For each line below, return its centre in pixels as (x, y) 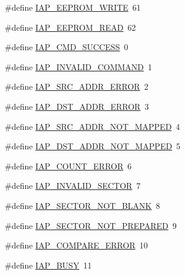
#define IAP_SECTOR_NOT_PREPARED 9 (91, 225)
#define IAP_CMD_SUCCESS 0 (67, 47)
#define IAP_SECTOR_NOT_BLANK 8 (82, 205)
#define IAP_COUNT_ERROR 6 (68, 166)
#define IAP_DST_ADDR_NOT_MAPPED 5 (93, 146)
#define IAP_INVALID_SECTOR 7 (73, 186)
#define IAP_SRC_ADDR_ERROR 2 (77, 86)
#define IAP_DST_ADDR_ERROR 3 (77, 106)
